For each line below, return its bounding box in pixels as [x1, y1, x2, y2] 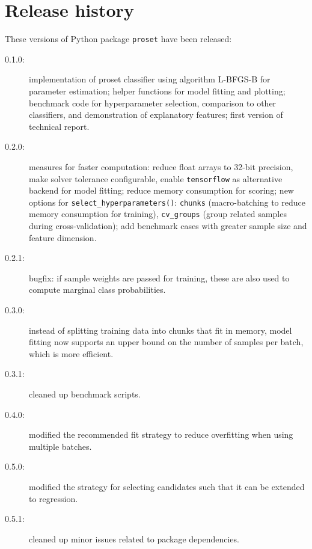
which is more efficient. [29, 347, 114, 360]
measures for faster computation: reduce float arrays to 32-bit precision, [29, 160, 293, 173]
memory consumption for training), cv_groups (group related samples [29, 207, 287, 220]
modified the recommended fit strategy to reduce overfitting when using [29, 428, 293, 441]
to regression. [29, 492, 78, 505]
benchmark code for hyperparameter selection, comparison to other [29, 96, 277, 109]
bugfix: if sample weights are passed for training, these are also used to [29, 271, 290, 284]
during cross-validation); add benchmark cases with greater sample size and [29, 219, 307, 232]
